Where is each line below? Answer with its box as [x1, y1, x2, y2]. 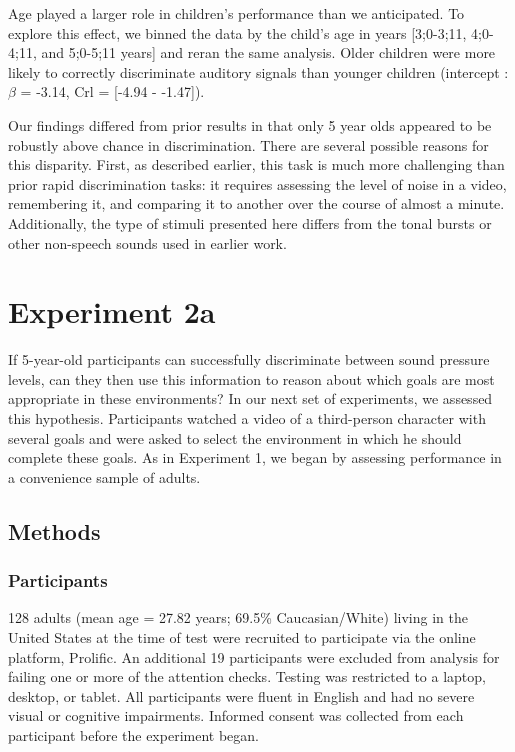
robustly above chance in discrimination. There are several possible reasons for [8, 134, 489, 155]
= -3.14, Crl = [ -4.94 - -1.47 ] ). [20, 81, 205, 102]
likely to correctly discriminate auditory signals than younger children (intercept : [8, 61, 509, 82]
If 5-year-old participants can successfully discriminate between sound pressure [8, 349, 490, 370]
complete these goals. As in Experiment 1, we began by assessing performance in [8, 447, 502, 468]
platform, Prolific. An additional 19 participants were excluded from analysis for [8, 646, 500, 667]
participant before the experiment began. [8, 724, 259, 745]
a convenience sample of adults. [8, 466, 201, 487]
